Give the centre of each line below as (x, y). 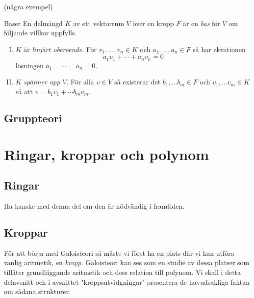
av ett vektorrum (99, 23)
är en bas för (201, 23)
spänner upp (42, 82)
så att (24, 92)
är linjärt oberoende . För (60, 49)
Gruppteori (33, 118)
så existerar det (138, 82)
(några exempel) (28, 6)
